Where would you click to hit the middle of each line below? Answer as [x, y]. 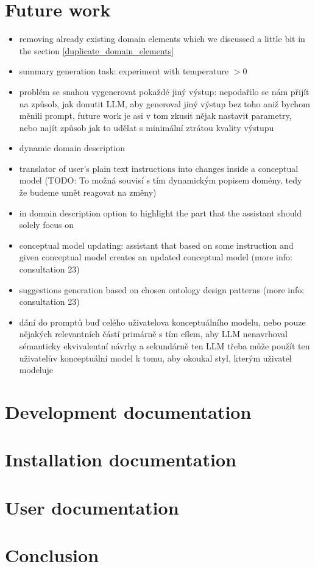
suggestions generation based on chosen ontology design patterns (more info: [162, 289]
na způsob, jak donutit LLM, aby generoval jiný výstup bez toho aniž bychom [165, 103]
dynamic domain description [72, 148]
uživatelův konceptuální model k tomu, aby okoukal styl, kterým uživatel [155, 358]
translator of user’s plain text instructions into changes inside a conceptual [159, 168]
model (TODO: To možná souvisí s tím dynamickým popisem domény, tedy [161, 180]
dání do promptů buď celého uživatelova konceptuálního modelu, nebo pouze [162, 322]
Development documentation [128, 411]
